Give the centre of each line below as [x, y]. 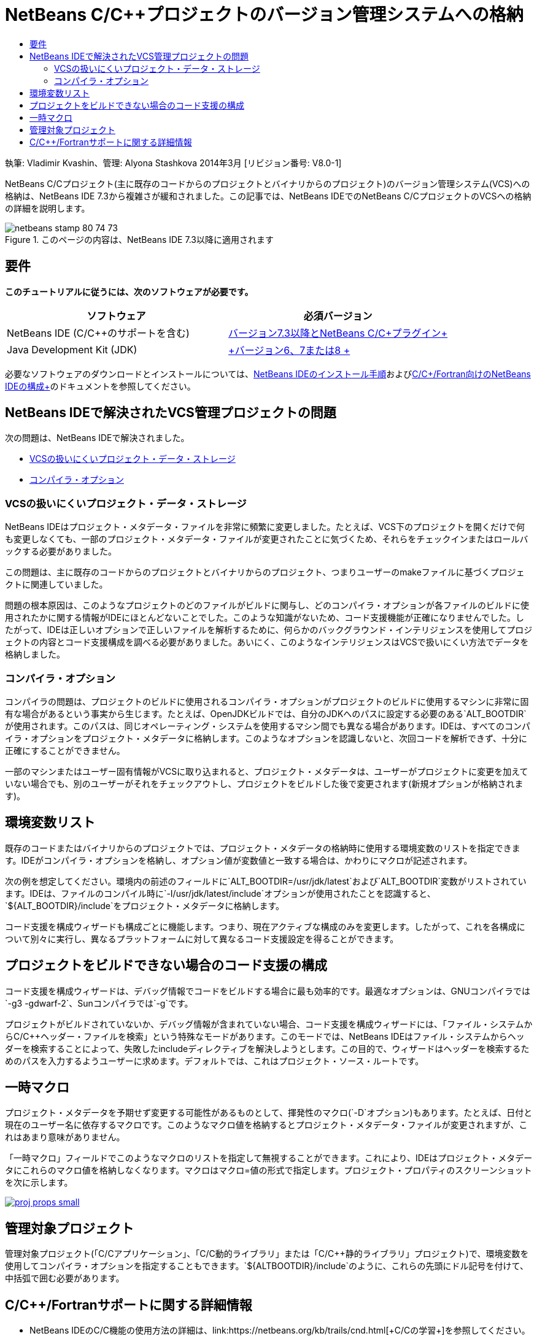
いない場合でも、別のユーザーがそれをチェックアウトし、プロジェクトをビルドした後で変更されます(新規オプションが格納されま [264, 783]
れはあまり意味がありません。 [65, 1137]
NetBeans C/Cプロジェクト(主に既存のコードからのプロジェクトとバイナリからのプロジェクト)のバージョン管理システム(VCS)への [268, 183]
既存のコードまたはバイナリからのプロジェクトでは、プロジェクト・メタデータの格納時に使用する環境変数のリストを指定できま [263, 848]
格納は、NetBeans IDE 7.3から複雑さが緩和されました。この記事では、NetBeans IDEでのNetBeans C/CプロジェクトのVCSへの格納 [268, 196]
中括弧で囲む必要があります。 [65, 1278]
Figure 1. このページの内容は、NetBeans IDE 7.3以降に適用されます [139, 239]
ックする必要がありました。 [61, 551]
